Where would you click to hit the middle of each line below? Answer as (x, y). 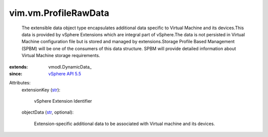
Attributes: (20, 83)
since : (16, 73)
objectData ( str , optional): (48, 112)
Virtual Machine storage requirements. (61, 56)
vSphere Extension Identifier (63, 101)
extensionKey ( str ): (41, 90)
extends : (19, 67)
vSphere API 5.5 (65, 73)
